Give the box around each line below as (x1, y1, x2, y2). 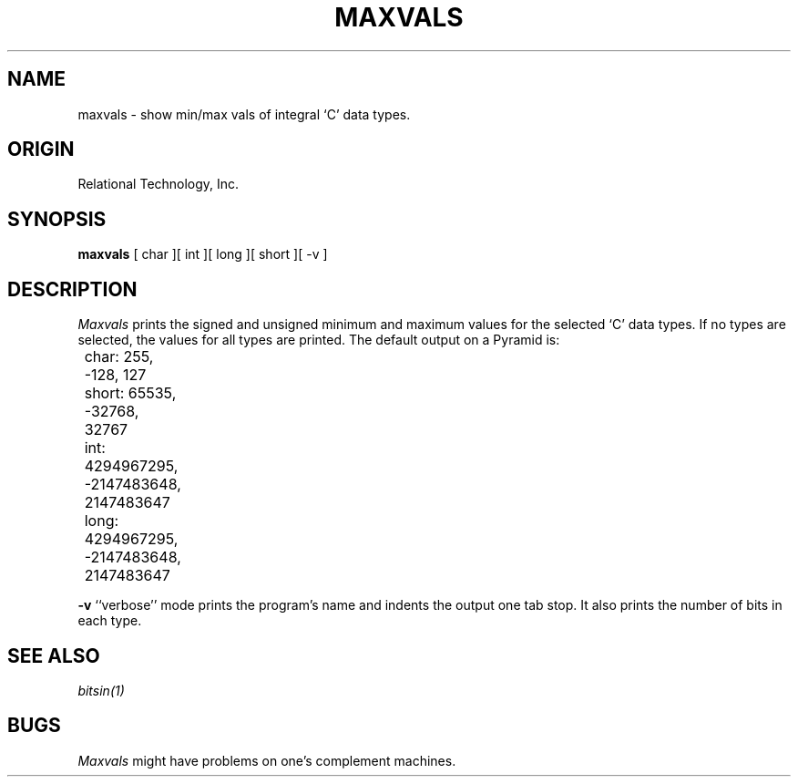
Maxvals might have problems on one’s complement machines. (77, 752, 456, 769)
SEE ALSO (7, 644, 100, 667)
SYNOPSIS (7, 207, 107, 231)
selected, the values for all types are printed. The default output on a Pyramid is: (77, 332, 560, 348)
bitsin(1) (77, 682, 125, 698)
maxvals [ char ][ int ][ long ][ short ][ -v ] (77, 246, 328, 263)
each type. (77, 613, 142, 629)
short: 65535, (84, 384, 177, 403)
